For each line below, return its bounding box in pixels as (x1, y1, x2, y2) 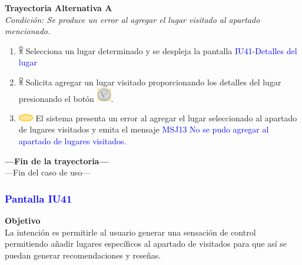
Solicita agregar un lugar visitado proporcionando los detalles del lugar (25, 75, 281, 88)
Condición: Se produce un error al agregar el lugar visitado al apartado (5, 13, 260, 25)
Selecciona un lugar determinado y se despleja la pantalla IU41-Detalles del (25, 44, 297, 57)
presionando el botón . (18, 92, 114, 104)
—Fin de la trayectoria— (5, 154, 109, 167)
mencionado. (5, 25, 51, 37)
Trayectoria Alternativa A (5, 2, 112, 14)
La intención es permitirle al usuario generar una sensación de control (5, 226, 256, 238)
